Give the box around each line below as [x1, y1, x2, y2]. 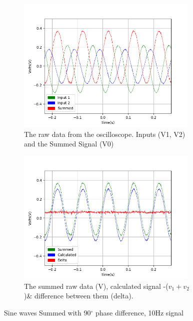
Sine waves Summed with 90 [4, 307, 91, 317]
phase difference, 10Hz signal [95, 307, 183, 317]
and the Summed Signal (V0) [24, 138, 114, 149]
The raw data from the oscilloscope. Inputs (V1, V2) [24, 128, 185, 139]
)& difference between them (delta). [24, 290, 133, 301]
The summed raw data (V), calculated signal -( [24, 280, 168, 291]
